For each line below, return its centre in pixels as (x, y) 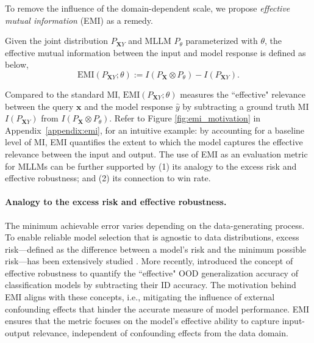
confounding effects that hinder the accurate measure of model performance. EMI (157, 309)
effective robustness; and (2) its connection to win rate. (108, 178)
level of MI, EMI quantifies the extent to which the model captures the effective (154, 142)
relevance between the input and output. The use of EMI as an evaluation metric (156, 153)
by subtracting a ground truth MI (246, 106)
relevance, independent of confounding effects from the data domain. (160, 332)
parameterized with (222, 41)
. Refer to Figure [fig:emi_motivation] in (185, 118)
